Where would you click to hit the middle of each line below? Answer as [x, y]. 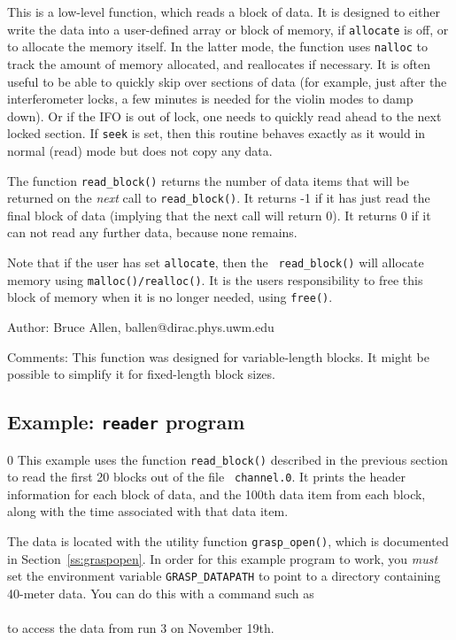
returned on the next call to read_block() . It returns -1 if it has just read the [219, 198]
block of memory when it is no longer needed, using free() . [170, 297]
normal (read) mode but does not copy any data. [140, 150]
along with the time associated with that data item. [148, 511]
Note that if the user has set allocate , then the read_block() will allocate [216, 262]
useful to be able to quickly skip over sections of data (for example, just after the [227, 81]
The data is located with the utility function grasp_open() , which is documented [228, 541]
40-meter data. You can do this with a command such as [161, 593]
